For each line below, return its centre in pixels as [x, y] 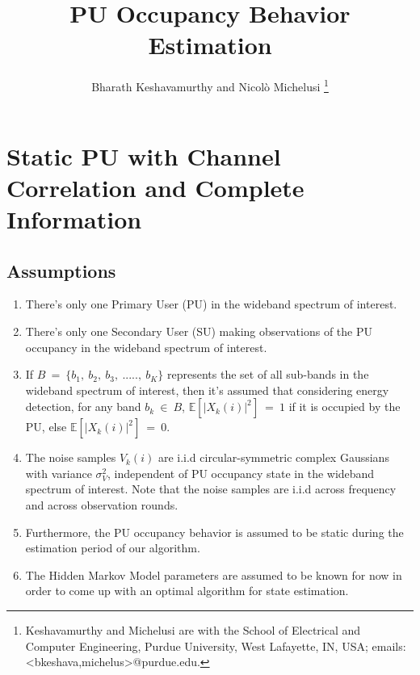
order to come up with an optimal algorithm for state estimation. [187, 591]
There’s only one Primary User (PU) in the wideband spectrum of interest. [211, 304]
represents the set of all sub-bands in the [268, 374]
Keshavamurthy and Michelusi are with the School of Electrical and [193, 630]
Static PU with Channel [144, 155]
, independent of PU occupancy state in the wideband [241, 473]
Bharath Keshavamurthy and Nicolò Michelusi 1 [210, 85]
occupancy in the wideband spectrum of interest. [146, 347]
